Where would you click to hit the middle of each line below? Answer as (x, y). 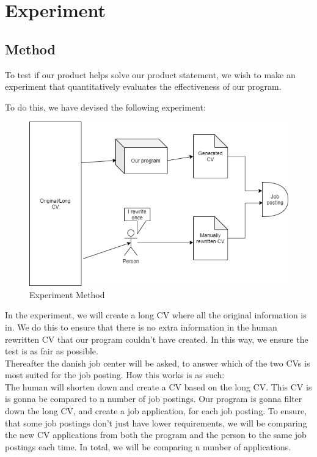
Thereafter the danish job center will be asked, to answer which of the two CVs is (158, 363)
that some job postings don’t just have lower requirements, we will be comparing (156, 422)
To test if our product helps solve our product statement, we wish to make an (150, 74)
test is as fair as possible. (52, 351)
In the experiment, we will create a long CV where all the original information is (156, 315)
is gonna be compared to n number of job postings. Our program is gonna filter (154, 399)
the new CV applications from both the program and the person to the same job (156, 435)
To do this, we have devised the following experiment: (105, 107)
